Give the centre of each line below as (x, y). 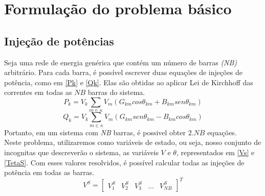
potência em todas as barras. (49, 172)
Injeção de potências (59, 41)
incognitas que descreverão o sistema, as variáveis (81, 152)
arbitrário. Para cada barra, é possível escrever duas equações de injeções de (124, 72)
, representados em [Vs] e (215, 152)
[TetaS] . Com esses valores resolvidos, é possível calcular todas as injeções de (124, 162)
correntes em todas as (38, 92)
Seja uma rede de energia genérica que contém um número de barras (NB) (121, 62)
